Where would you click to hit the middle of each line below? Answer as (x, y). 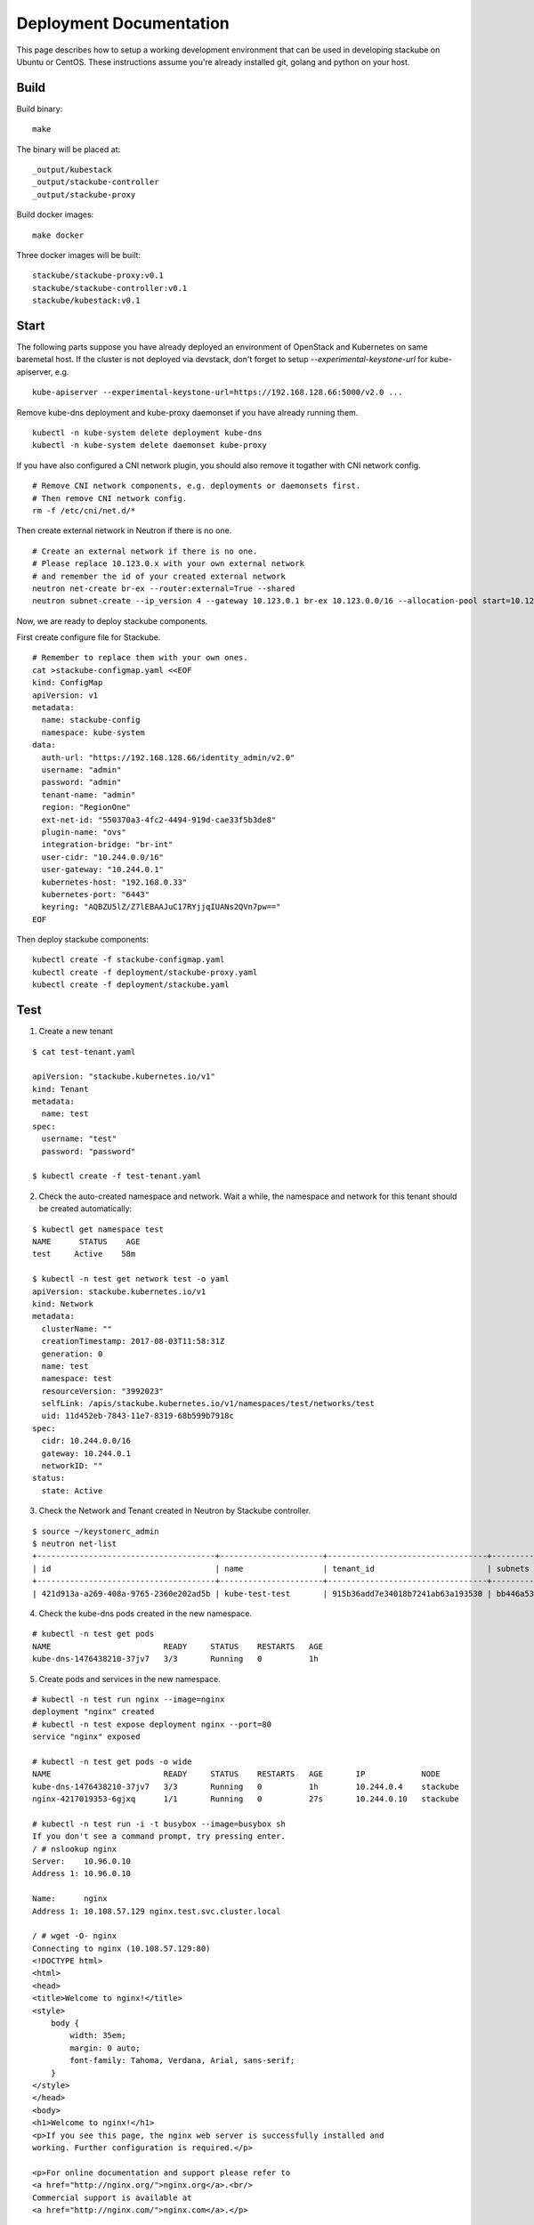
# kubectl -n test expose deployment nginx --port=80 (152, 1724)
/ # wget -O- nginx (75, 1936)
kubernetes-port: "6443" (96, 894)
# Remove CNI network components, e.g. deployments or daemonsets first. (197, 486)
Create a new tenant (76, 1032)
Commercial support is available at (112, 2197)
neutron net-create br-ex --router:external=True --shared (164, 588)
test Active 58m (84, 1254)
